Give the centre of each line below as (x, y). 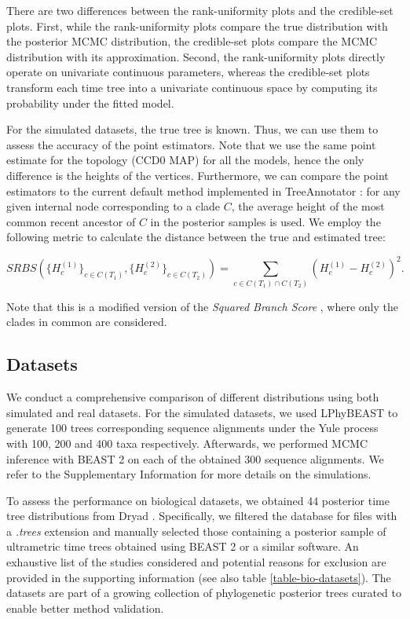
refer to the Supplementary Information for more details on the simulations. (189, 474)
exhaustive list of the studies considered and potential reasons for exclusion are (196, 562)
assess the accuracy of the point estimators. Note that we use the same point (191, 144)
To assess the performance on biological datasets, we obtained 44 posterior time (198, 500)
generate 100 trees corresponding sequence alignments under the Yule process (192, 428)
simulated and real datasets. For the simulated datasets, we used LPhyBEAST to (202, 412)
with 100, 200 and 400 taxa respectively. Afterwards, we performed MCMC (187, 443)
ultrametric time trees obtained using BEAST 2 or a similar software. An (183, 546)
